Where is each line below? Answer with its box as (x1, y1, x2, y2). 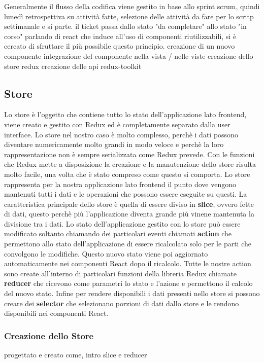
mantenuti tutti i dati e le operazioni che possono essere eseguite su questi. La (4, 189, 247, 199)
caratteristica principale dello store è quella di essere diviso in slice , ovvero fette (4, 198, 254, 209)
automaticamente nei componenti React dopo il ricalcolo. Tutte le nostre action (4, 258, 251, 269)
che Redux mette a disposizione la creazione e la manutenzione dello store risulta (4, 159, 256, 169)
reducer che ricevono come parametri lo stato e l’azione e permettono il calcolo (4, 278, 253, 288)
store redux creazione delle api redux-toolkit (4, 60, 142, 71)
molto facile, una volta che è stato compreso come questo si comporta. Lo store (4, 168, 250, 179)
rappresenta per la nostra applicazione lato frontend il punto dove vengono (4, 178, 236, 189)
